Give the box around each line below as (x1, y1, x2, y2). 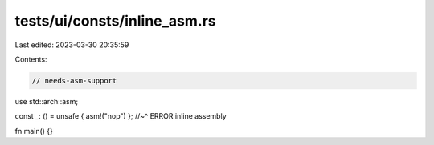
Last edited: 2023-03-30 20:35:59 (14, 40, 129, 50)
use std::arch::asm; (14, 96, 79, 106)
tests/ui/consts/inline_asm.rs (14, 12, 216, 30)
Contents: (14, 54, 47, 64)
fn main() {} (14, 126, 54, 135)
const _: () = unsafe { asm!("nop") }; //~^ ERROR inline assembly (14, 111, 227, 121)
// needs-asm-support (31, 76, 117, 85)
